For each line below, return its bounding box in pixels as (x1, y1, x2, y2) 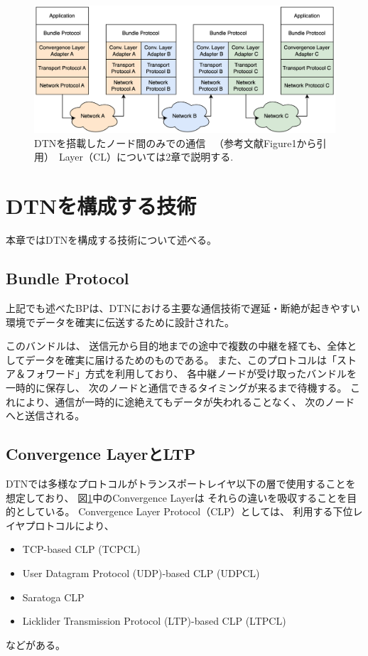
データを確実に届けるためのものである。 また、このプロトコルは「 (25, 352, 337, 367)
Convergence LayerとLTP (6, 443, 196, 465)
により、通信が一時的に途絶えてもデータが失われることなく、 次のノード (15, 394, 355, 409)
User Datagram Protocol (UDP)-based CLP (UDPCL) (22, 565, 260, 580)
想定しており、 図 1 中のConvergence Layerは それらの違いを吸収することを (6, 490, 347, 505)
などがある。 (6, 637, 65, 652)
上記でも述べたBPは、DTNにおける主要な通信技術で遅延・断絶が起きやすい (6, 300, 360, 315)
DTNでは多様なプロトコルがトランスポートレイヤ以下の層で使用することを (6, 475, 356, 490)
